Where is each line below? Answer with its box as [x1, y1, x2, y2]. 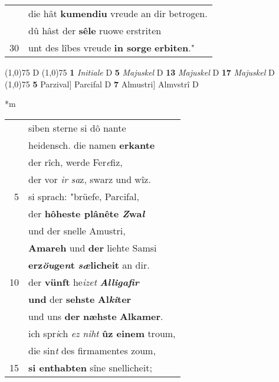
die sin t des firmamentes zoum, [28, 343, 156, 357]
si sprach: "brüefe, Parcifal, [28, 189, 139, 203]
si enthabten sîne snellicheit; [28, 360, 152, 374]
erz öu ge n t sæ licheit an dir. [28, 257, 150, 272]
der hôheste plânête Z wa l [28, 206, 145, 220]
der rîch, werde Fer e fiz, [28, 155, 123, 169]
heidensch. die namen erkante [28, 138, 155, 152]
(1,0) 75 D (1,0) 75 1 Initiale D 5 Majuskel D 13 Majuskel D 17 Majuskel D [5, 66, 275, 78]
